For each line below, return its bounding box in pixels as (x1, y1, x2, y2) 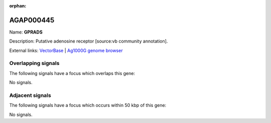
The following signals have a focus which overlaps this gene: (9, 70, 135, 76)
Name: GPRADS (9, 29, 43, 35)
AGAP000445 (9, 15, 55, 24)
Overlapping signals (9, 60, 60, 67)
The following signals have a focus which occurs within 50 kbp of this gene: (9, 102, 167, 108)
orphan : (9, 3, 27, 8)
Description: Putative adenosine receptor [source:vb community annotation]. (9, 38, 168, 44)
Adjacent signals (9, 91, 51, 98)
